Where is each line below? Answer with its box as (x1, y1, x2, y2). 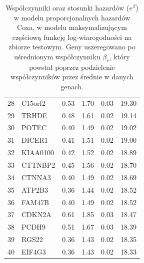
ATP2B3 (21, 184, 48, 195)
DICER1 (21, 135, 48, 145)
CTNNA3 (21, 172, 51, 182)
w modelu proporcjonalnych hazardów (13, 12, 130, 22)
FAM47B (21, 197, 49, 207)
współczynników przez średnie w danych (10, 71, 133, 82)
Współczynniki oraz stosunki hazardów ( (5, 2, 129, 12)
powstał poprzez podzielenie (29, 61, 115, 72)
